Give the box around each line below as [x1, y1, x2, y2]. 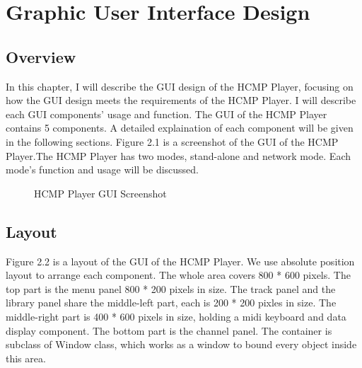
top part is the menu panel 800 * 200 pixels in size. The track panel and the [6, 281, 336, 296]
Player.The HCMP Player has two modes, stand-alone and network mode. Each [6, 148, 351, 163]
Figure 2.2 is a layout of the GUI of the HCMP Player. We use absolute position [6, 253, 355, 268]
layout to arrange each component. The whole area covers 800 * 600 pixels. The [6, 268, 351, 282]
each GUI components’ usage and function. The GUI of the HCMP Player [6, 106, 327, 121]
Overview [6, 45, 76, 67]
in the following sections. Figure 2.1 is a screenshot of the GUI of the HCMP [6, 134, 339, 149]
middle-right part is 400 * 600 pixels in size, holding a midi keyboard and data [6, 309, 346, 323]
